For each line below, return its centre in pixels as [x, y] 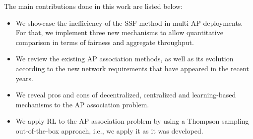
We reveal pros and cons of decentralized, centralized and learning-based [126, 95]
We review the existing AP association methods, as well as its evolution [125, 59]
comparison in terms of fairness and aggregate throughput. [105, 42]
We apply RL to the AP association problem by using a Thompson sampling [132, 121]
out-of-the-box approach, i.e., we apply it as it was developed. [109, 130]
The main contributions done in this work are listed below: [94, 6]
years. [24, 78]
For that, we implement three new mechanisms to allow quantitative [119, 32]
